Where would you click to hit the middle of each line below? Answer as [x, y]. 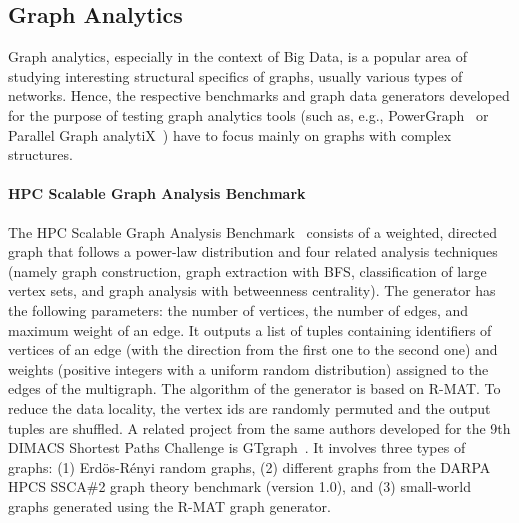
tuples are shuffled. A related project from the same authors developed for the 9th [259, 427]
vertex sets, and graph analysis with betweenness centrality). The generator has [252, 290]
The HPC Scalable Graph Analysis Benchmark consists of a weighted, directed [253, 231]
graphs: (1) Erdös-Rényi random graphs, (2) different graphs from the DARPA [249, 466]
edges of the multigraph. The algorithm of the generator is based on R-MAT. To [254, 388]
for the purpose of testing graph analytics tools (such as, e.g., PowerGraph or [248, 114]
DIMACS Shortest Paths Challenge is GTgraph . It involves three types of [237, 447]
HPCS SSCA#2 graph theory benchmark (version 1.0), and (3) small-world [239, 486]
